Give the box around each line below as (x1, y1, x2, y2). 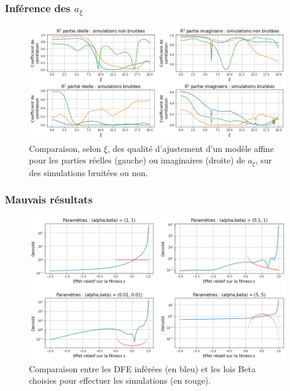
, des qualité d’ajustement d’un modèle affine (108, 142, 274, 154)
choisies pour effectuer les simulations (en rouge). (29, 374, 211, 387)
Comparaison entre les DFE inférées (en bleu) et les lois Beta (29, 362, 256, 375)
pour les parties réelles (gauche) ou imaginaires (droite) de (29, 154, 245, 166)
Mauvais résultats (5, 192, 93, 207)
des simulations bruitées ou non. (29, 166, 148, 179)
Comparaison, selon (29, 142, 101, 154)
